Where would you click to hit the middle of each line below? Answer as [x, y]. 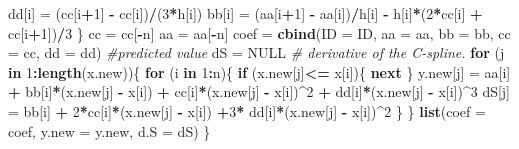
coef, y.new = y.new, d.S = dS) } [109, 130]
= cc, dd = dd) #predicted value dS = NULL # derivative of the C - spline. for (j [256, 52]
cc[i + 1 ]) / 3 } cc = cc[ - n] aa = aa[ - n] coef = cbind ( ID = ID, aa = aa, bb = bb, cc [259, 32]
